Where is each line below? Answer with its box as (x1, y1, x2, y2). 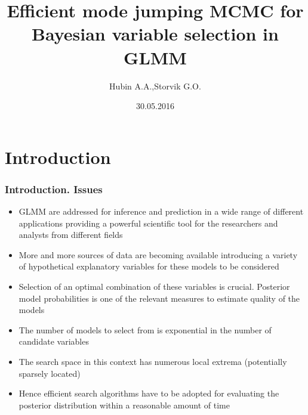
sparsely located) (19, 367, 81, 379)
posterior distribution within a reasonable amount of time (19, 398, 230, 411)
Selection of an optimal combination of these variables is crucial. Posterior (19, 280, 290, 293)
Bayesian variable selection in (32, 21, 279, 46)
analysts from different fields (19, 228, 123, 241)
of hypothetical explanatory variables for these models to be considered (19, 260, 279, 272)
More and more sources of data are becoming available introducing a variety (19, 248, 298, 261)
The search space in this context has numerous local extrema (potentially (19, 355, 287, 368)
